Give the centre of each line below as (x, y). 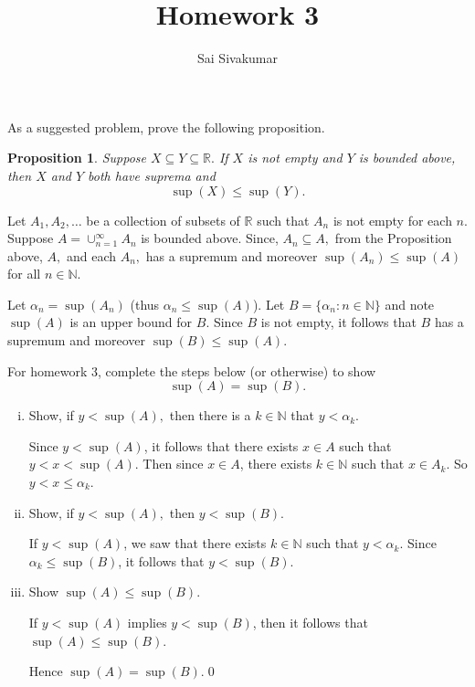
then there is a (210, 415)
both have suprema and (152, 175)
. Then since (169, 464)
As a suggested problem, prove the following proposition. (166, 127)
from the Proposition (393, 238)
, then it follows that (310, 622)
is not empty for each (392, 220)
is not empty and (295, 158)
